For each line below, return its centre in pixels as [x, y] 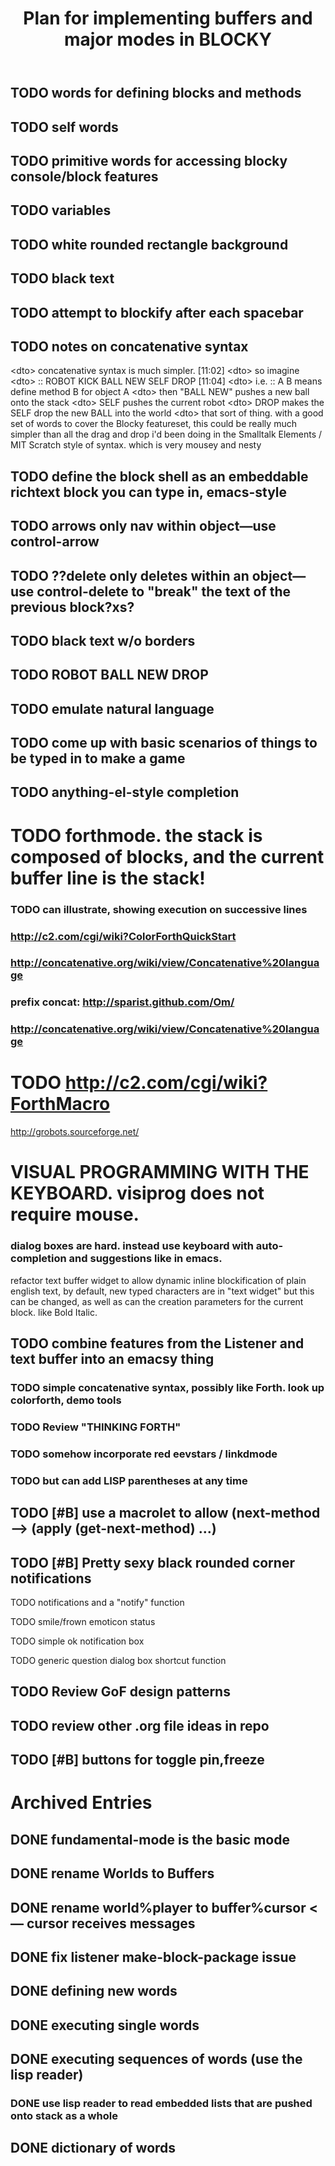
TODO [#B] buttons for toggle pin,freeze [137, 1760]
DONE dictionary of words [93, 2148]
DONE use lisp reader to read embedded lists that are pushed [161, 2103]
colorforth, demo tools [66, 1400]
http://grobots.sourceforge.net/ [75, 1132]
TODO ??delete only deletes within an [130, 575]
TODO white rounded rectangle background [149, 244]
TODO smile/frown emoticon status [83, 1621]
